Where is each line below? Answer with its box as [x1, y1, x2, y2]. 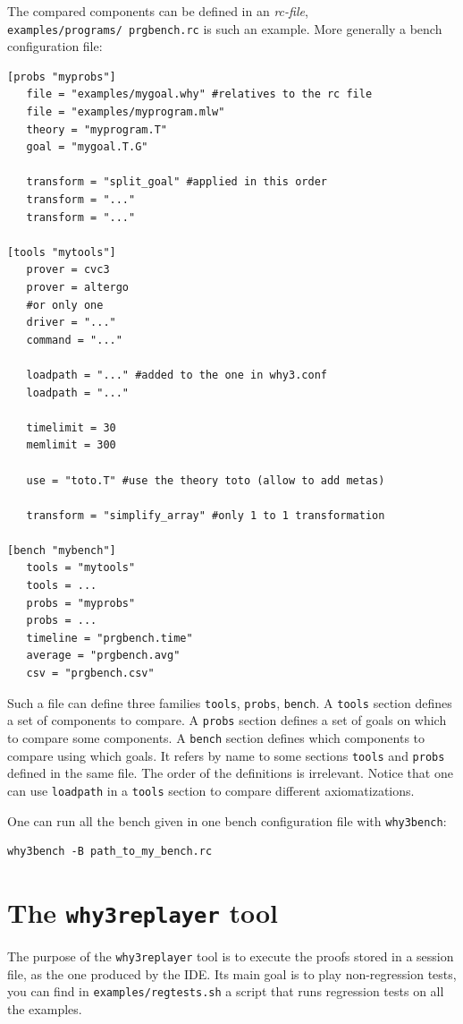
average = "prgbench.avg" [26, 649, 181, 662]
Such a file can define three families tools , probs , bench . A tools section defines [7, 693, 452, 712]
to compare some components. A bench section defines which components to [7, 728, 425, 747]
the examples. [7, 999, 82, 1018]
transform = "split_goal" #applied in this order [26, 175, 327, 189]
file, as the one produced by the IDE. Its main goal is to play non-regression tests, [7, 964, 457, 983]
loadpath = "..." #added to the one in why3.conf [26, 368, 327, 381]
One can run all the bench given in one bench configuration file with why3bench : [7, 811, 447, 830]
